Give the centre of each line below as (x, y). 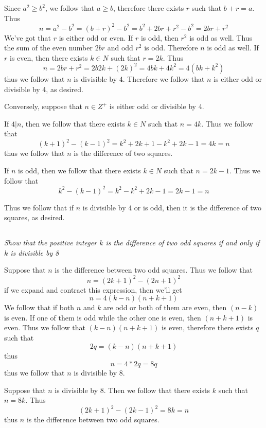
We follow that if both (39, 307)
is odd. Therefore (171, 48)
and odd (120, 48)
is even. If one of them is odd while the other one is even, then (103, 317)
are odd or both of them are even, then (165, 307)
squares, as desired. (34, 217)
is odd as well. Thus (221, 37)
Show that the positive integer (51, 243)
